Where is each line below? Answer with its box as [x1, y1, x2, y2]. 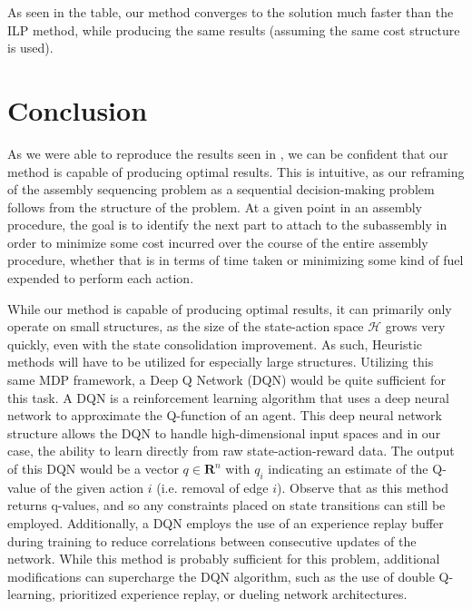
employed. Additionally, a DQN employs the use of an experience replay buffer [7, 513, 444, 532]
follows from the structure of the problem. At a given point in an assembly [7, 197, 423, 216]
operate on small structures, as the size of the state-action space [7, 317, 364, 336]
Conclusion [7, 91, 148, 128]
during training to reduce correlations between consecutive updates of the [7, 531, 417, 550]
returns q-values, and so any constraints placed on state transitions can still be [7, 496, 446, 515]
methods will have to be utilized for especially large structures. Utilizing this [7, 352, 434, 371]
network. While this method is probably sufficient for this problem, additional [7, 549, 440, 568]
